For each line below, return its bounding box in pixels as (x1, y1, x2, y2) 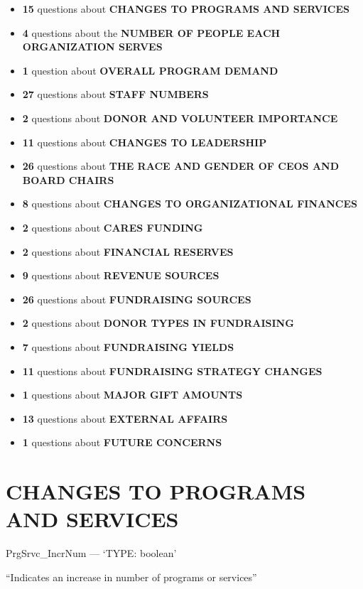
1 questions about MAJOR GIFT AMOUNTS (22, 387, 243, 402)
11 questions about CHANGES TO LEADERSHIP (22, 134, 267, 149)
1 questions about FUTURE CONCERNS (22, 435, 222, 450)
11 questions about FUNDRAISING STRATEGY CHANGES (22, 363, 323, 378)
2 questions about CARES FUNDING (22, 220, 203, 234)
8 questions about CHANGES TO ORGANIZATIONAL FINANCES (22, 196, 357, 211)
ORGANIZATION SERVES (22, 39, 163, 54)
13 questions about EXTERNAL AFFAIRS (22, 411, 228, 426)
